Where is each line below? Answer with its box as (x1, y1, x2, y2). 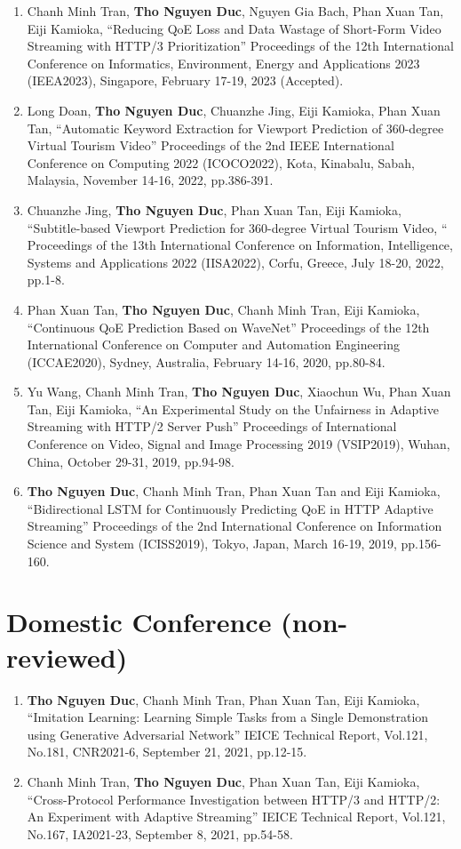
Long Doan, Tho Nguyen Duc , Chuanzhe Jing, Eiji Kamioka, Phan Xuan (27, 100, 441, 119)
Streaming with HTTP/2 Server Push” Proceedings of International (27, 417, 397, 436)
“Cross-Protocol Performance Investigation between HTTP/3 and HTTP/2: (27, 789, 441, 808)
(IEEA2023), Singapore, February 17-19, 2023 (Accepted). (27, 71, 344, 90)
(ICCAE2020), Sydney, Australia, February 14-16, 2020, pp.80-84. (27, 352, 385, 371)
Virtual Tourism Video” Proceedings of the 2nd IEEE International (27, 136, 394, 155)
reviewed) (6, 638, 128, 675)
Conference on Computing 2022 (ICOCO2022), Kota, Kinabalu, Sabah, (27, 153, 415, 172)
